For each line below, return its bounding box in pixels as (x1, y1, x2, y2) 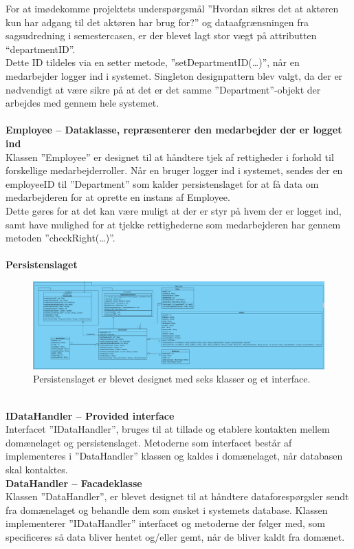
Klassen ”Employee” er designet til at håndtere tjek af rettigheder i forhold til (5, 149, 334, 164)
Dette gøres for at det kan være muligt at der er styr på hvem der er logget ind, (5, 203, 342, 217)
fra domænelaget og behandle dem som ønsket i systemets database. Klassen (5, 502, 328, 517)
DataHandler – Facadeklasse (5, 475, 142, 490)
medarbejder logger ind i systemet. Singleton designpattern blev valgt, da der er (5, 68, 343, 83)
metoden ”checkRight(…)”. (5, 230, 115, 245)
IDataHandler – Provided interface (5, 408, 175, 422)
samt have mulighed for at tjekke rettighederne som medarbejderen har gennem (5, 217, 341, 231)
